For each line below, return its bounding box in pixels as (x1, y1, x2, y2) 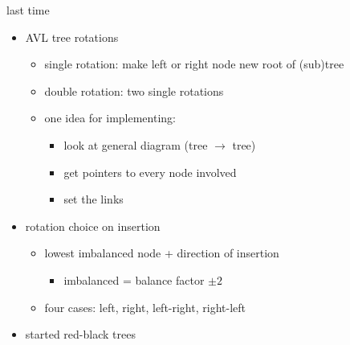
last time (6, 2, 50, 18)
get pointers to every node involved (63, 163, 237, 180)
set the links (63, 191, 124, 207)
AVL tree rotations (25, 28, 119, 45)
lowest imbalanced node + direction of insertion (44, 244, 279, 261)
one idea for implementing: (44, 109, 176, 126)
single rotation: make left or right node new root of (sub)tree (44, 55, 344, 72)
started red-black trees (25, 326, 136, 343)
